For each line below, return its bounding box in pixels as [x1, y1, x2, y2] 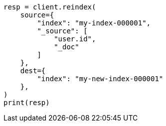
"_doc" [54, 43, 79, 51]
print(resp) [3, 99, 50, 107]
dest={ [20, 67, 46, 75]
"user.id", [54, 35, 96, 43]
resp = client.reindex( [3, 3, 96, 11]
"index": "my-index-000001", [37, 19, 151, 27]
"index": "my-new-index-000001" [37, 75, 164, 83]
